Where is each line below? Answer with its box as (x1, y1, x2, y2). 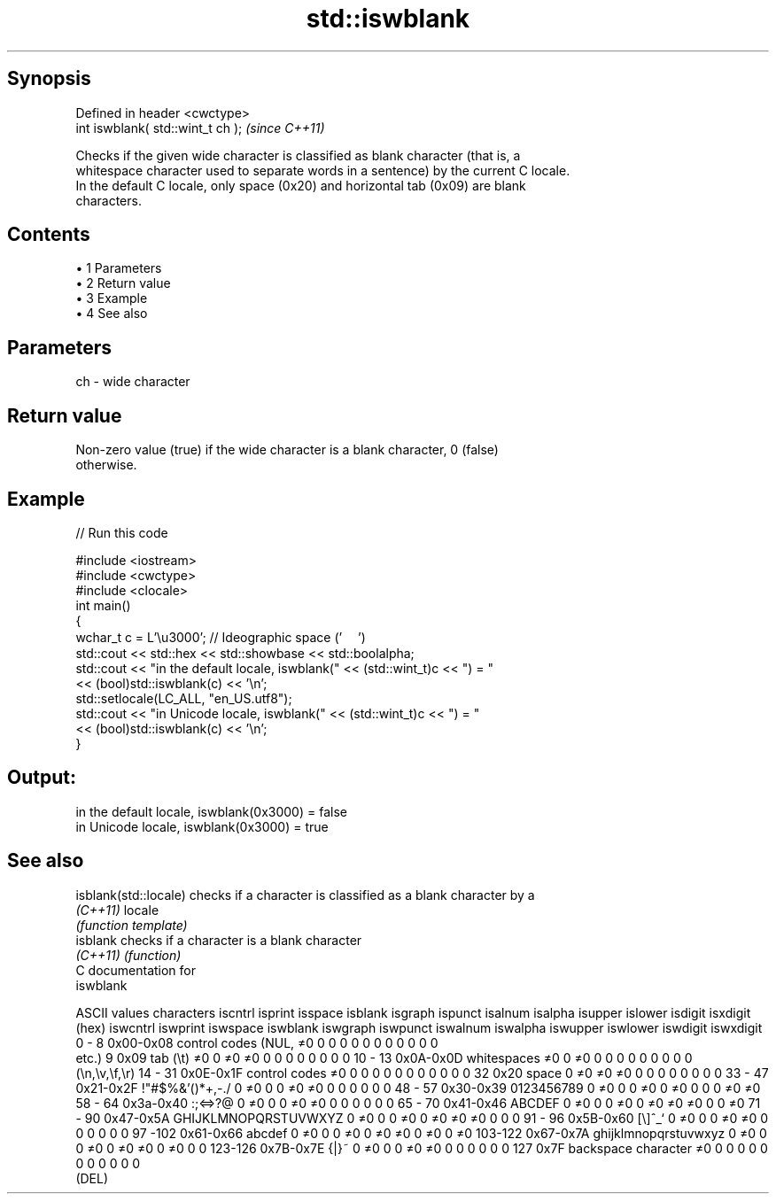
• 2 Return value (75, 275, 171, 291)
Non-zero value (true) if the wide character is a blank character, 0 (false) (75, 442, 499, 458)
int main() (75, 597, 131, 613)
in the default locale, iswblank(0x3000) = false (75, 803, 347, 819)
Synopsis (7, 67, 91, 90)
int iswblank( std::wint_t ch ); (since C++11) (75, 120, 325, 136)
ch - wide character (75, 374, 190, 390)
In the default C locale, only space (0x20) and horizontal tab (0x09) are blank (75, 177, 526, 193)
